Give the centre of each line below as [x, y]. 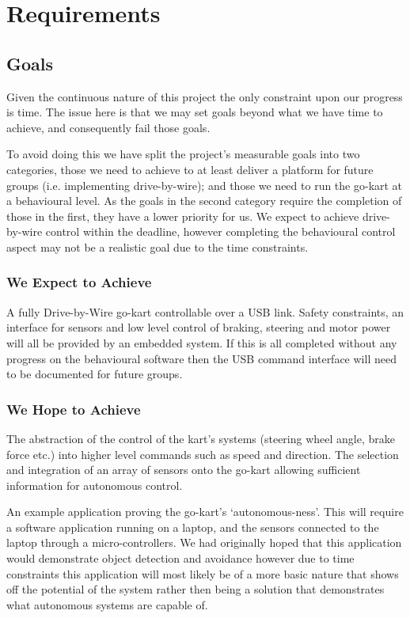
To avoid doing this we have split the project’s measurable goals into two [183, 154]
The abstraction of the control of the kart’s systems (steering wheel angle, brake [201, 438]
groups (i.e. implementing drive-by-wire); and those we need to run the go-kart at [205, 185]
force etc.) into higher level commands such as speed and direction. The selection [203, 454]
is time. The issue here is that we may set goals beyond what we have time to [195, 112]
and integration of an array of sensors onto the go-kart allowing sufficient [184, 470]
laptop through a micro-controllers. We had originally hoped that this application [204, 542]
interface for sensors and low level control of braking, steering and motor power [199, 327]
